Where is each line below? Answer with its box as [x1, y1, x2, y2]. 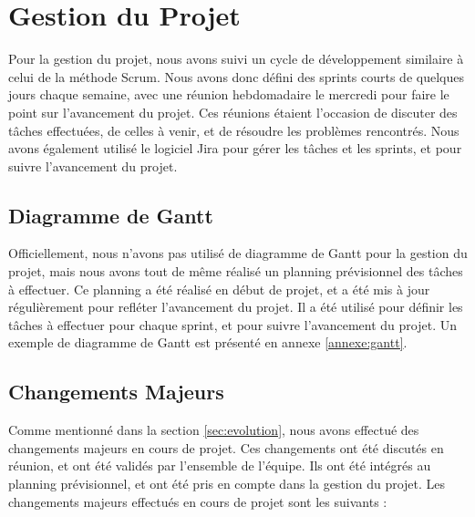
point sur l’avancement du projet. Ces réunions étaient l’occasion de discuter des [8, 102, 458, 121]
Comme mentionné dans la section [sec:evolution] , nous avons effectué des [8, 420, 419, 439]
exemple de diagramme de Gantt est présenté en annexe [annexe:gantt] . [8, 333, 408, 352]
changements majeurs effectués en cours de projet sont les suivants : [8, 491, 387, 511]
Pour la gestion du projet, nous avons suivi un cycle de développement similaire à [8, 49, 464, 68]
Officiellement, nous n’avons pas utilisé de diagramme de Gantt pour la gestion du [8, 243, 468, 263]
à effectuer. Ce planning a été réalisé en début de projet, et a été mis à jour [8, 279, 430, 298]
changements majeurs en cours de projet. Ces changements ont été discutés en [8, 438, 444, 457]
